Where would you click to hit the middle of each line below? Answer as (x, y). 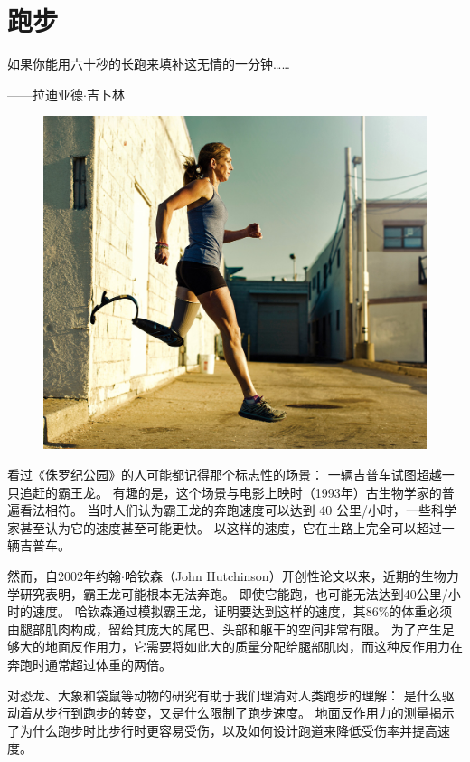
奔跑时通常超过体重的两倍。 (89, 664)
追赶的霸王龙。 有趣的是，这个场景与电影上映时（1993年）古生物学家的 (230, 492)
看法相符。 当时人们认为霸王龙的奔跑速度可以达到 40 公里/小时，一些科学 (238, 510)
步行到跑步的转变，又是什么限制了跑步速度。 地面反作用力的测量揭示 (249, 713)
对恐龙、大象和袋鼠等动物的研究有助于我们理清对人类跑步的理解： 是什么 (225, 695)
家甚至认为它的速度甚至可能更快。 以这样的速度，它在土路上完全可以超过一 (231, 527)
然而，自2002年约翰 (64, 575)
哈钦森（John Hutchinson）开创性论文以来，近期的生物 (285, 575)
